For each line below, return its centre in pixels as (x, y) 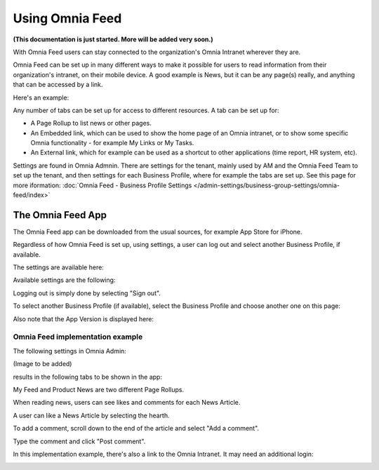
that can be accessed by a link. (58, 85)
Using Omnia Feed (67, 18)
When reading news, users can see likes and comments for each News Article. (127, 403)
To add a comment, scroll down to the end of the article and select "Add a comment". (136, 429)
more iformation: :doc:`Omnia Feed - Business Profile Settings (102, 185)
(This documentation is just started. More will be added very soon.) (113, 39)
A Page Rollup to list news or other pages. (91, 123)
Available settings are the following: (64, 280)
